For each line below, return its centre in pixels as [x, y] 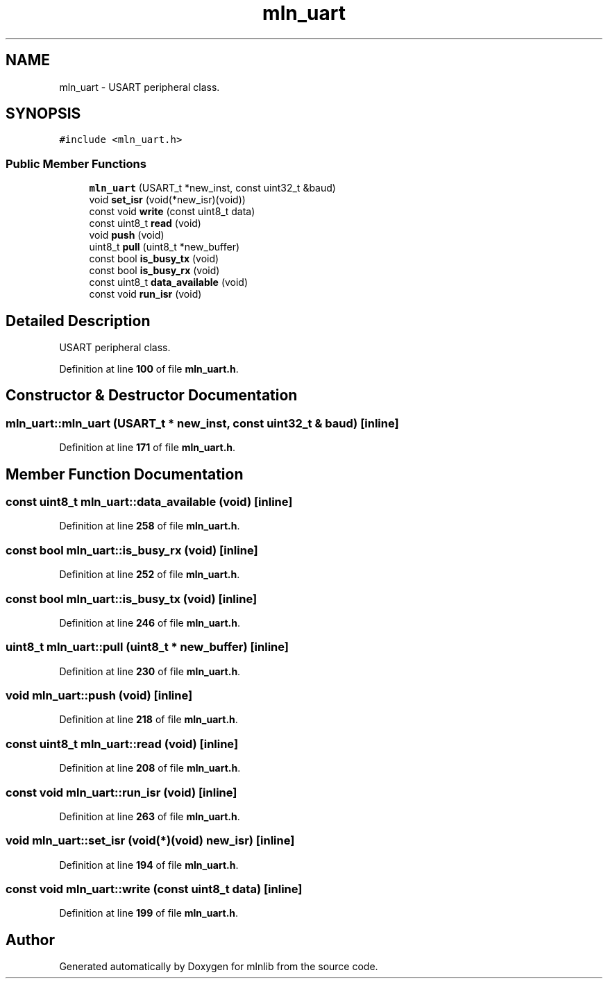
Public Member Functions [76, 163]
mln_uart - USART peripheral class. [140, 87]
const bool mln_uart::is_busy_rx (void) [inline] [132, 550]
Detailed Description [78, 321]
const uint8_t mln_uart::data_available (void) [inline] [149, 502]
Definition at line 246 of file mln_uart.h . [150, 622]
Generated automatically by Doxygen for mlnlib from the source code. [219, 967]
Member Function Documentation [125, 474]
